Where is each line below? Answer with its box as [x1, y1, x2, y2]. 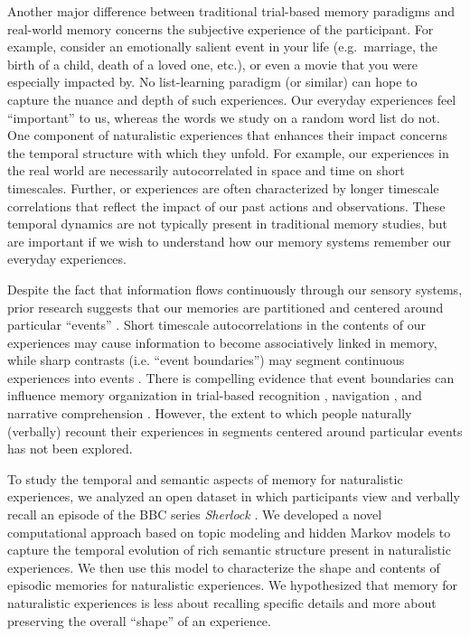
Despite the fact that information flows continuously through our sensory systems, [7, 279, 463, 298]
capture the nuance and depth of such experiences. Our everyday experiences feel [7, 89, 456, 108]
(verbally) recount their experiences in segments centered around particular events [7, 421, 463, 440]
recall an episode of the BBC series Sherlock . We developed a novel [7, 505, 382, 524]
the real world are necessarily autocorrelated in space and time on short [7, 161, 405, 180]
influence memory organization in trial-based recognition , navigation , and [7, 386, 422, 405]
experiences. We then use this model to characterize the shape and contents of [7, 557, 440, 576]
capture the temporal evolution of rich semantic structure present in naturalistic [7, 540, 451, 559]
